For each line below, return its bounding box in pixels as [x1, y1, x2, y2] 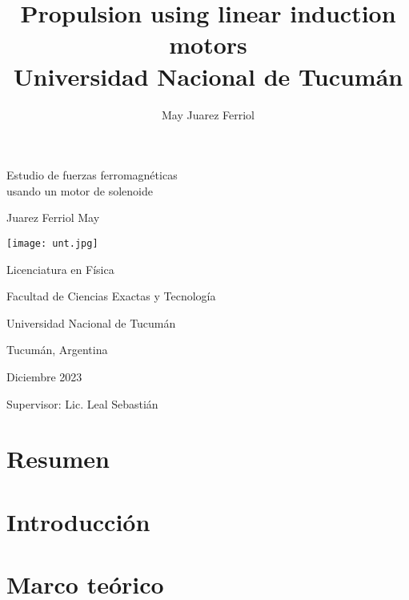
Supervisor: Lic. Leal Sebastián [6, 395, 158, 412]
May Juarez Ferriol [161, 106, 255, 123]
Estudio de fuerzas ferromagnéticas [6, 167, 178, 183]
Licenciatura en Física [6, 260, 114, 277]
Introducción [6, 505, 150, 538]
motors [169, 28, 247, 61]
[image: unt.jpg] [6, 237, 98, 249]
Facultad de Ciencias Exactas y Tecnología [6, 288, 216, 304]
